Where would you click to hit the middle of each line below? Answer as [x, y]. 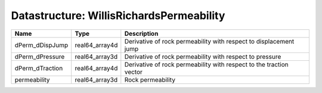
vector [134, 72]
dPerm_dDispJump [41, 45]
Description [141, 33]
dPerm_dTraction [39, 68]
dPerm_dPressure [40, 57]
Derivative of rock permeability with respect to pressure [203, 57]
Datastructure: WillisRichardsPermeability [118, 15]
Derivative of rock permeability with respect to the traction [206, 64]
